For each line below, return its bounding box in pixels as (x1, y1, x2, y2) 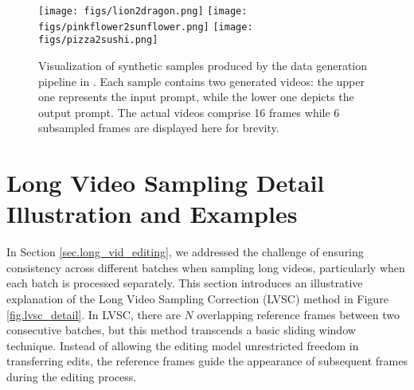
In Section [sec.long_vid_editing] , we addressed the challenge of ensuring (6, 244, 364, 260)
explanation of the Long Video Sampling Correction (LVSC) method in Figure (6, 291, 389, 307)
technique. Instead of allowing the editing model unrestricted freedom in (6, 337, 359, 353)
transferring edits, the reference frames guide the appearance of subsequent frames (6, 353, 408, 369)
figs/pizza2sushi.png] (38, 34, 158, 46)
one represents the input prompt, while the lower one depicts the (38, 88, 354, 105)
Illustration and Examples (6, 197, 298, 230)
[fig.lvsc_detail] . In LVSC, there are (6, 306, 181, 322)
